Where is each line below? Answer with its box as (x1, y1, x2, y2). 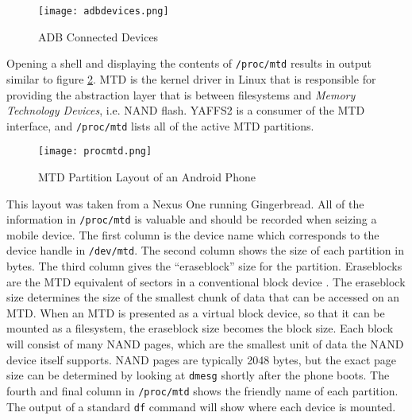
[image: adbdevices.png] (38, 6, 169, 17)
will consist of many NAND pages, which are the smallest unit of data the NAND (6, 336, 404, 352)
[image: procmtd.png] (38, 146, 152, 157)
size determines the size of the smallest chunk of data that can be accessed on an (6, 289, 400, 305)
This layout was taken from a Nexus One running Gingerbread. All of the (6, 195, 364, 212)
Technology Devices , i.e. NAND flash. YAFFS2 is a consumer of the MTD (6, 102, 365, 119)
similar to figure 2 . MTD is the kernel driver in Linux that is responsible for (6, 70, 376, 87)
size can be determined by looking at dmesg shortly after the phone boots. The (6, 367, 390, 383)
